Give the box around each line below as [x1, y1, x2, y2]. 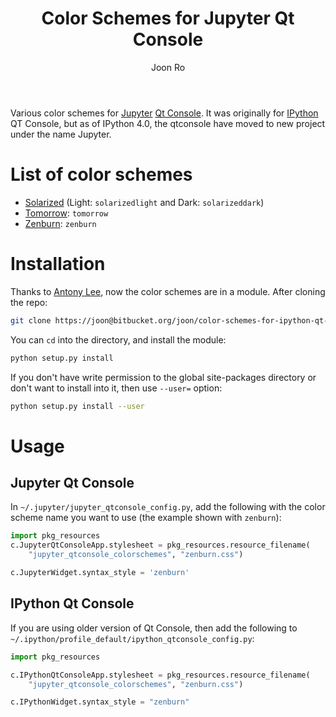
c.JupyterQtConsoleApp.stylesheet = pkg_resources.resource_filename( [10, 540, 311, 551]
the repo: [10, 296, 48, 308]
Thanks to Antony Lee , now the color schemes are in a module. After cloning [10, 285, 326, 297]
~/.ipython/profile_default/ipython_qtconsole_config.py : [10, 632, 255, 644]
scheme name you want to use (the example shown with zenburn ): [10, 512, 282, 524]
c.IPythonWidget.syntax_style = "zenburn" [10, 697, 190, 707]
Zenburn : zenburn [24, 217, 97, 229]
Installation [10, 253, 106, 276]
